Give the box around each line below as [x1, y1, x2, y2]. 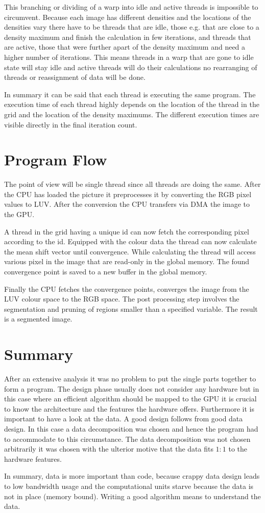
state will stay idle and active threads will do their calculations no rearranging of [4, 61, 257, 72]
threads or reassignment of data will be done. [4, 72, 146, 82]
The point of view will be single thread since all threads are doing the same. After [4, 179, 261, 189]
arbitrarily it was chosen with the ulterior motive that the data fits [4, 443, 213, 454]
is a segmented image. [4, 313, 73, 324]
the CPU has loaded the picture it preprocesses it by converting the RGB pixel [4, 188, 252, 199]
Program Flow [4, 149, 107, 170]
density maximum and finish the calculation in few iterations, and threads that [4, 31, 251, 42]
